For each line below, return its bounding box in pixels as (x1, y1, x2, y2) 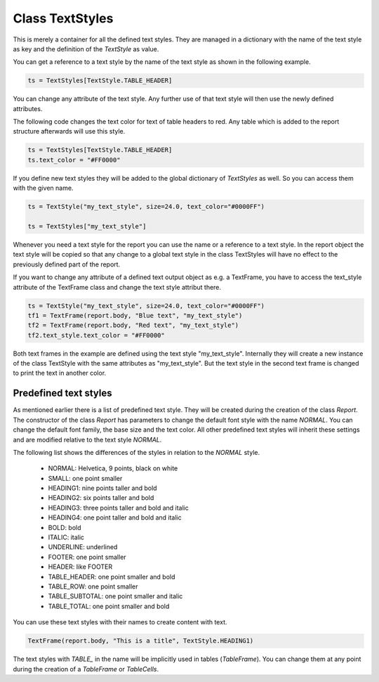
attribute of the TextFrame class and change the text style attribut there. (13, 283, 221, 291)
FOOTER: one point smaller (48, 553, 126, 561)
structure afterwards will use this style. (13, 127, 126, 136)
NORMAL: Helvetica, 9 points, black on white (48, 464, 178, 472)
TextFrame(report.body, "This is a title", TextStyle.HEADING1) (27, 637, 254, 645)
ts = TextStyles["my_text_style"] (27, 222, 147, 230)
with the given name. (13, 184, 74, 193)
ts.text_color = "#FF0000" (27, 155, 121, 164)
